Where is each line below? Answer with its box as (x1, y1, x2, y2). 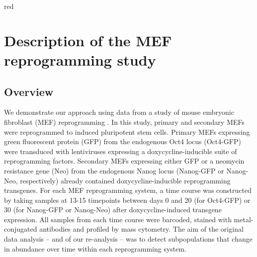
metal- (234, 214, 254, 224)
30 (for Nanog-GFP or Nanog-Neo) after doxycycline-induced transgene (4, 204, 222, 215)
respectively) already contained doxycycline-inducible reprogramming (20, 175, 231, 185)
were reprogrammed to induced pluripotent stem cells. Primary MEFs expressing (4, 126, 250, 137)
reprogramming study (4, 49, 156, 70)
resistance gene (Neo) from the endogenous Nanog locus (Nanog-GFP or (4, 165, 224, 175)
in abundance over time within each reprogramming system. (4, 243, 187, 254)
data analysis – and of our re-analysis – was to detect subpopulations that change (4, 234, 253, 244)
